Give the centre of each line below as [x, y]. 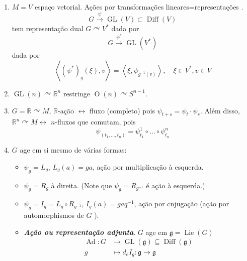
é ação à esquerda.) [176, 185]
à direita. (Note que [81, 185]
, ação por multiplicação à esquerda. [148, 166]
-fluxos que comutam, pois [95, 122]
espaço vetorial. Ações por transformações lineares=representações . [139, 7]
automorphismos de [54, 215]
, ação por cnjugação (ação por [182, 204]
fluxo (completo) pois [122, 110]
